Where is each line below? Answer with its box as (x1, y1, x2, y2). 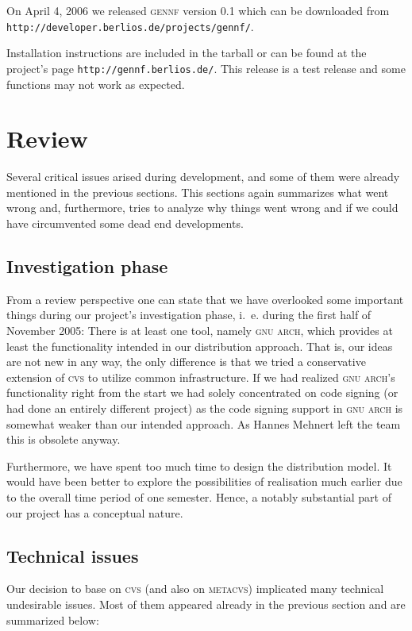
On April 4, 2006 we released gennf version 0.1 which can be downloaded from (6, 2, 390, 18)
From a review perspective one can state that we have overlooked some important (6, 290, 404, 307)
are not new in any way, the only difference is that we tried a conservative (6, 353, 366, 370)
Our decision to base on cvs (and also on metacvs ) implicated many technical (6, 580, 384, 597)
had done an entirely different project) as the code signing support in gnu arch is (6, 399, 403, 416)
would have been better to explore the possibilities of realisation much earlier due (6, 473, 402, 490)
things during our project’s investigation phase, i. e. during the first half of (6, 306, 372, 323)
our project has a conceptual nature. (6, 504, 183, 521)
